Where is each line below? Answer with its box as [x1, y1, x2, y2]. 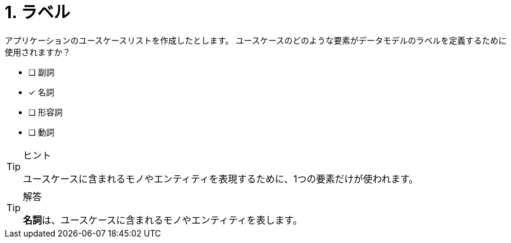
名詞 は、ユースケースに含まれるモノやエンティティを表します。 [23, 214, 302, 226]
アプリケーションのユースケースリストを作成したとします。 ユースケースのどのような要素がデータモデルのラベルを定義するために [5, 35, 507, 45]
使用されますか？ [5, 46, 71, 57]
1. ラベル [5, 2, 71, 22]
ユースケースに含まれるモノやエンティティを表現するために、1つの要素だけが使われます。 [23, 172, 419, 185]
